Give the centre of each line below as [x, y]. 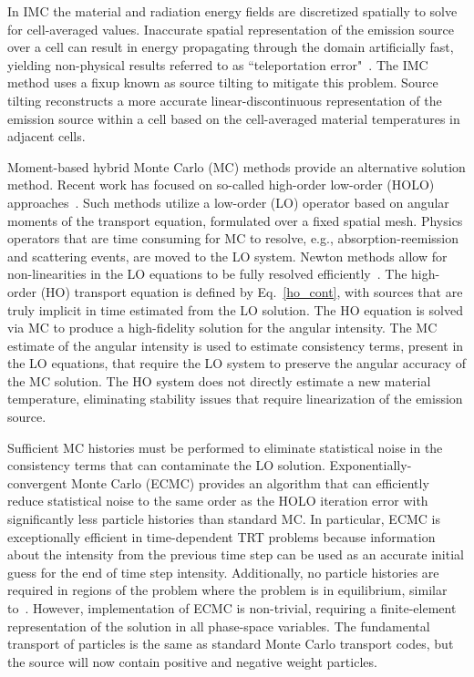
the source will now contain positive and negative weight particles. [192, 661]
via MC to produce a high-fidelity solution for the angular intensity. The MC [222, 328]
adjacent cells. [46, 136]
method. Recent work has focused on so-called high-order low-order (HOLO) [221, 185]
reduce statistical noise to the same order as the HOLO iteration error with [218, 501]
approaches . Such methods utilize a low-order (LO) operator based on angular [228, 202]
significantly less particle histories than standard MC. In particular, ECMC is [224, 519]
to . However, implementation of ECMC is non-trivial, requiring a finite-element [232, 608]
